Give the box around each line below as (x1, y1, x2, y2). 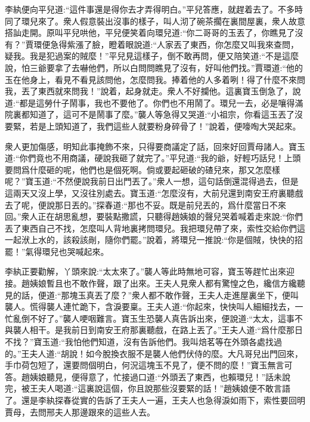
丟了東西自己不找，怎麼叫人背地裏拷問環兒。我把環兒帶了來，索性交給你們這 (5, 221, 305, 234)
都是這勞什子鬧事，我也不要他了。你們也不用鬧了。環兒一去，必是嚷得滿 (19, 96, 303, 109)
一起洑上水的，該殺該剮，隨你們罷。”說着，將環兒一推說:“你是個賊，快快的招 (5, 233, 303, 246)
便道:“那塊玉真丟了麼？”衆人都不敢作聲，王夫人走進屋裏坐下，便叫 (38, 288, 299, 301)
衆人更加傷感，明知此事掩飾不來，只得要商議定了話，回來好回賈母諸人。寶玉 (5, 140, 305, 152)
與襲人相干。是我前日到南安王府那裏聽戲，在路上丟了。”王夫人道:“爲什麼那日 (5, 324, 303, 336)
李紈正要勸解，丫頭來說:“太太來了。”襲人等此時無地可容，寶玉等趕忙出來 (5, 265, 287, 278)
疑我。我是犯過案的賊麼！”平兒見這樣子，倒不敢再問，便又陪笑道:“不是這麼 (5, 50, 299, 62)
